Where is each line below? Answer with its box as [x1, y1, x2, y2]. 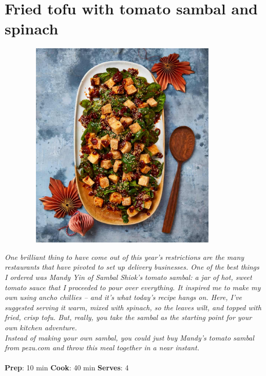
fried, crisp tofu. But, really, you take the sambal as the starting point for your [5, 312, 252, 323]
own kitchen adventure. [5, 322, 77, 332]
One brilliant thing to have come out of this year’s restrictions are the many [5, 251, 244, 262]
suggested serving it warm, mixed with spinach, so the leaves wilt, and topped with [5, 302, 261, 312]
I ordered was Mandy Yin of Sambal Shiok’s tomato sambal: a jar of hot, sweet [5, 272, 252, 283]
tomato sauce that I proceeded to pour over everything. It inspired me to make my [5, 281, 261, 292]
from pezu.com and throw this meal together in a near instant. [5, 342, 199, 353]
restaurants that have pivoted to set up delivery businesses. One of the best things [5, 261, 259, 272]
